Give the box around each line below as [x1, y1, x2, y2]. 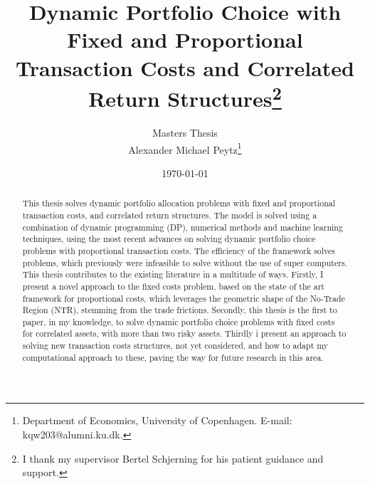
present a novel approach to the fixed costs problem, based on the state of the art [22, 280, 324, 292]
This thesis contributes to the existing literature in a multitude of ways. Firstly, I [22, 268, 324, 280]
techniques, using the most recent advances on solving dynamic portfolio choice [22, 233, 316, 245]
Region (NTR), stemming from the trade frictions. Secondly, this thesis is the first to [22, 304, 337, 316]
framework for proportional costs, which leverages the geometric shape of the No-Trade [22, 292, 345, 304]
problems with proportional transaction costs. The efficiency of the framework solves [22, 244, 336, 256]
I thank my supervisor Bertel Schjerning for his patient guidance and [22, 451, 324, 465]
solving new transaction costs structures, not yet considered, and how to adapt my [22, 340, 329, 352]
